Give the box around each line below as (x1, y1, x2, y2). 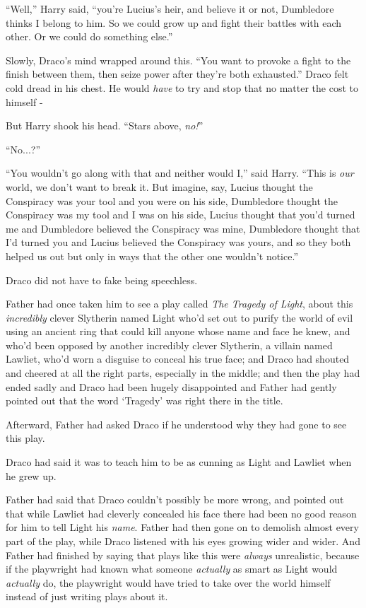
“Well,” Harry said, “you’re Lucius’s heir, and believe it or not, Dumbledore (6, 1, 334, 16)
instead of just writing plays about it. (6, 589, 168, 604)
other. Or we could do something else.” (6, 29, 173, 44)
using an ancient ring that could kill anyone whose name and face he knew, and (6, 324, 350, 339)
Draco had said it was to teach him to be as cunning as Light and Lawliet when (6, 455, 352, 469)
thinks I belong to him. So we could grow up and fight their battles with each (6, 15, 342, 30)
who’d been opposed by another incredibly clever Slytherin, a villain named (6, 337, 333, 352)
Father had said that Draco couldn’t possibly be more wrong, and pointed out (6, 492, 344, 507)
